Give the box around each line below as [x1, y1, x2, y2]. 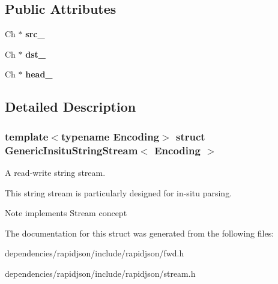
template [5, 128, 49, 144]
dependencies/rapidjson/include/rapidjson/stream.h [5, 267, 196, 279]
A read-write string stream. [5, 166, 106, 178]
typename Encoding [61, 128, 160, 144]
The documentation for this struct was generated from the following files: [5, 226, 274, 239]
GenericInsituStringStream [5, 142, 138, 157]
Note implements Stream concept [5, 207, 127, 219]
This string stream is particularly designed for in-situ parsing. [5, 186, 232, 199]
